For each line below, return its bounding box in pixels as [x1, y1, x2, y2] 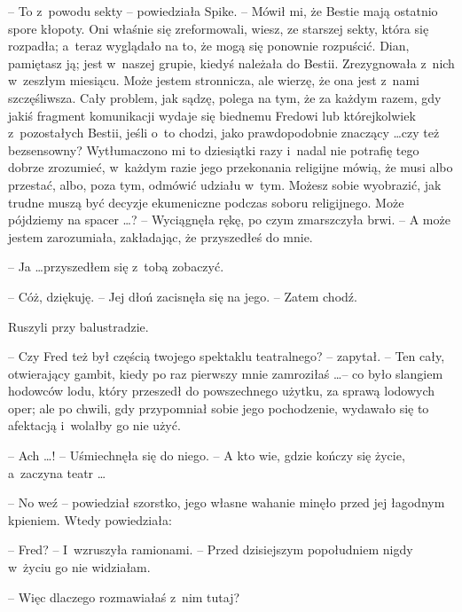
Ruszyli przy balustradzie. [8, 317, 149, 335]
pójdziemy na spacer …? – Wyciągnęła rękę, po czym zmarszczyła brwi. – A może [8, 210, 450, 229]
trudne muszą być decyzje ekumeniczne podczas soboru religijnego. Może [8, 192, 404, 211]
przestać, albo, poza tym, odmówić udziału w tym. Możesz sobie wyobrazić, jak [8, 175, 442, 193]
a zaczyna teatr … [8, 463, 106, 482]
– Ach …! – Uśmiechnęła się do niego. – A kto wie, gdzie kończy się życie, [8, 446, 405, 465]
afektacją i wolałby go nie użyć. [8, 416, 181, 435]
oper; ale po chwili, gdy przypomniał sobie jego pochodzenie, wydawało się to [8, 398, 429, 417]
